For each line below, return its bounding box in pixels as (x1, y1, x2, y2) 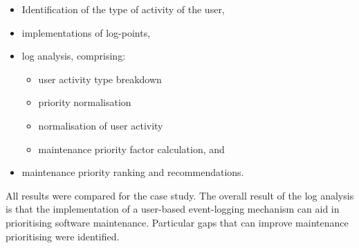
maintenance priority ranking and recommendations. (21, 165, 244, 179)
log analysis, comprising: (21, 48, 126, 63)
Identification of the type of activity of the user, (21, 2, 225, 16)
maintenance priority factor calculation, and (38, 141, 225, 156)
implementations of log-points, (21, 25, 151, 39)
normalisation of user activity (38, 118, 163, 132)
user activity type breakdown (38, 71, 162, 86)
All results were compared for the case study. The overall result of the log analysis (6, 188, 354, 202)
